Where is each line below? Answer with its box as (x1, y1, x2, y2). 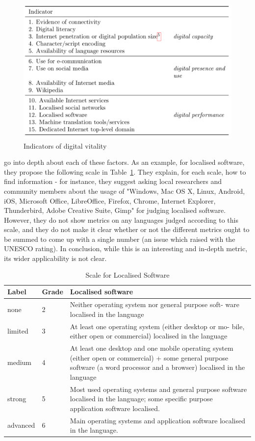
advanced (7, 420, 35, 430)
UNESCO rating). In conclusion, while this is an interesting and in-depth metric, (4, 243, 248, 254)
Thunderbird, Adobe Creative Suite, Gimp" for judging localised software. (4, 205, 226, 215)
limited (7, 326, 28, 336)
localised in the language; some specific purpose (70, 393, 213, 404)
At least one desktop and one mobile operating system (70, 342, 233, 353)
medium (7, 357, 31, 367)
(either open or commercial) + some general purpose (70, 352, 229, 363)
